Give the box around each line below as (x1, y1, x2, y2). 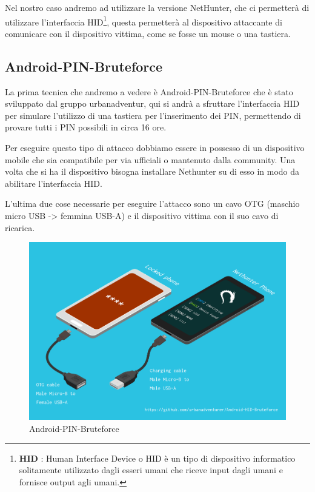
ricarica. (5, 221, 35, 234)
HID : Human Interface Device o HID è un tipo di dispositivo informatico (19, 451, 296, 464)
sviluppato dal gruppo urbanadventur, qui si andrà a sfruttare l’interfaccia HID (5, 97, 300, 110)
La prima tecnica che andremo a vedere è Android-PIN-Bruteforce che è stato (5, 85, 293, 98)
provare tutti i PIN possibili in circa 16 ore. (5, 121, 167, 133)
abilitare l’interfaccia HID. (5, 177, 102, 189)
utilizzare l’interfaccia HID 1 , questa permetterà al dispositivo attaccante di (5, 13, 282, 28)
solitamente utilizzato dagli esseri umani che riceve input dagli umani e (19, 463, 283, 476)
